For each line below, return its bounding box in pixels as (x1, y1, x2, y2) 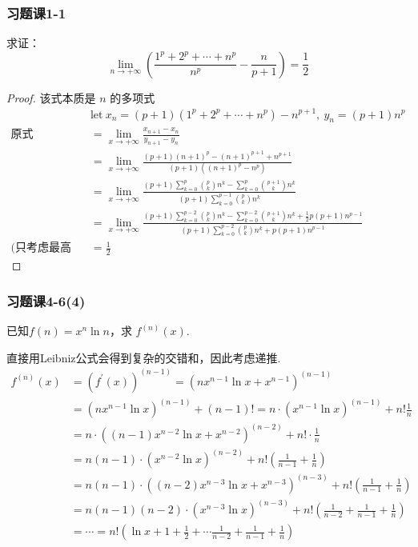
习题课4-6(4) (6, 290, 86, 310)
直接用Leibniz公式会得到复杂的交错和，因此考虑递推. (6, 349, 281, 365)
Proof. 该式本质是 (6, 89, 96, 106)
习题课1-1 (6, 2, 66, 22)
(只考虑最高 (10, 242, 72, 254)
